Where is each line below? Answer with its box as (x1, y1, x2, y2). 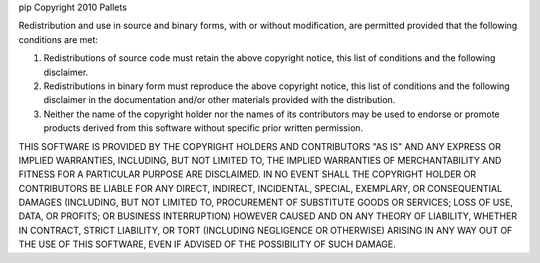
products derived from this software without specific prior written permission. (43, 122, 364, 134)
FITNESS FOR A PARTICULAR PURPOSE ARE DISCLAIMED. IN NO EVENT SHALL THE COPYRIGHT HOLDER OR (18, 168, 477, 180)
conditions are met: (18, 33, 99, 45)
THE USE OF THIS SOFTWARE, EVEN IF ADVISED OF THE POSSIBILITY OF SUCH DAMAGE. (18, 238, 397, 250)
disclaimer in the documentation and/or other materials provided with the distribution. (43, 94, 396, 106)
